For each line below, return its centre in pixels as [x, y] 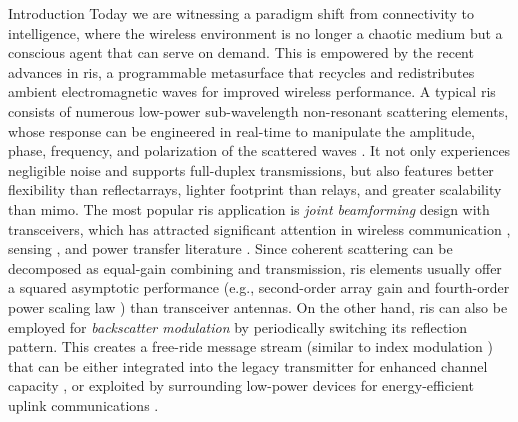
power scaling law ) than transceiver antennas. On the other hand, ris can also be [258, 306]
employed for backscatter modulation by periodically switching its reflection [238, 326]
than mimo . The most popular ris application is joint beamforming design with [249, 208]
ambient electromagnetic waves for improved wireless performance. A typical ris [252, 91]
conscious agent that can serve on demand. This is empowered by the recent [241, 52]
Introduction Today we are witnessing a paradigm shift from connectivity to [241, 13]
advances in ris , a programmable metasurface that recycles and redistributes [241, 71]
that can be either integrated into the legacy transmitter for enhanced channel [248, 365]
